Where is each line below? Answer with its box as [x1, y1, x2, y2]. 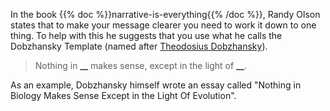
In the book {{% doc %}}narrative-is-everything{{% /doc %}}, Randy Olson [10, 9, 321, 20]
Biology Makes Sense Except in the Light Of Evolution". [10, 90, 237, 101]
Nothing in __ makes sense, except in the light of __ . [34, 60, 247, 71]
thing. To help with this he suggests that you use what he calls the [10, 30, 283, 41]
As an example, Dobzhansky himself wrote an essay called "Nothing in [10, 79, 302, 91]
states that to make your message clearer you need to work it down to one [10, 19, 317, 31]
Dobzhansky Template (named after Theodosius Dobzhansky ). [10, 40, 268, 52]
